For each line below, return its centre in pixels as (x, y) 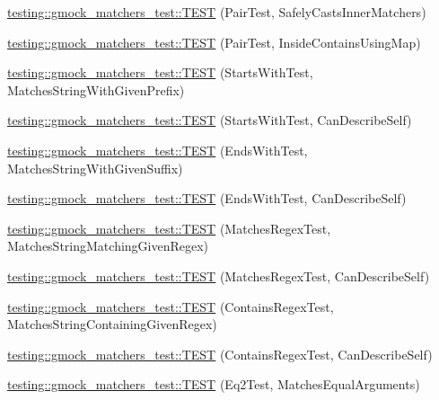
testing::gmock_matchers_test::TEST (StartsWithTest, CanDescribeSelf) (210, 120)
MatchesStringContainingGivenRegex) (112, 324)
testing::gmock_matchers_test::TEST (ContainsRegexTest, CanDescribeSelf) (220, 354)
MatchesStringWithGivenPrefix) (96, 89)
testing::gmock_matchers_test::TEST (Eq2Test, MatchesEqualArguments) (214, 384)
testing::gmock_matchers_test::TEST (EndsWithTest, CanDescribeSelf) (207, 198)
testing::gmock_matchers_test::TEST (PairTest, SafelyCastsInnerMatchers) (217, 12)
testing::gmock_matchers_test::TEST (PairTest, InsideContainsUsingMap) (214, 42)
